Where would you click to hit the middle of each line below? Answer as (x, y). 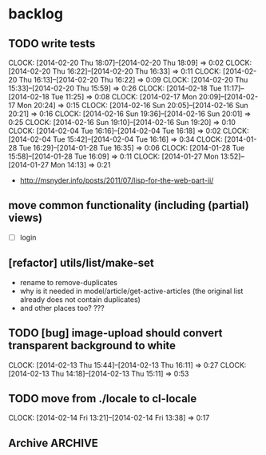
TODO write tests (52, 44)
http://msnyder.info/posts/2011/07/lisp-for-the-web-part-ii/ (117, 180)
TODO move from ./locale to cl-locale (103, 399)
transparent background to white (92, 346)
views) (26, 218)
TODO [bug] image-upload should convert (115, 333)
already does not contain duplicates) (80, 299)
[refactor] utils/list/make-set (81, 263)
